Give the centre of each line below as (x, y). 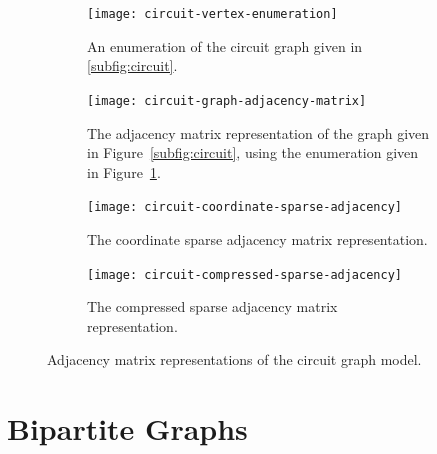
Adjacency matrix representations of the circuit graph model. (234, 359)
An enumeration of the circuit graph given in (225, 45)
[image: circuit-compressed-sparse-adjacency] (244, 274)
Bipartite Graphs (127, 428)
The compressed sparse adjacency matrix (212, 306)
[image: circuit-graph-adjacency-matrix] (227, 100)
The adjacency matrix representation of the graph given (258, 132)
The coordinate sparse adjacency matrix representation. (257, 238)
